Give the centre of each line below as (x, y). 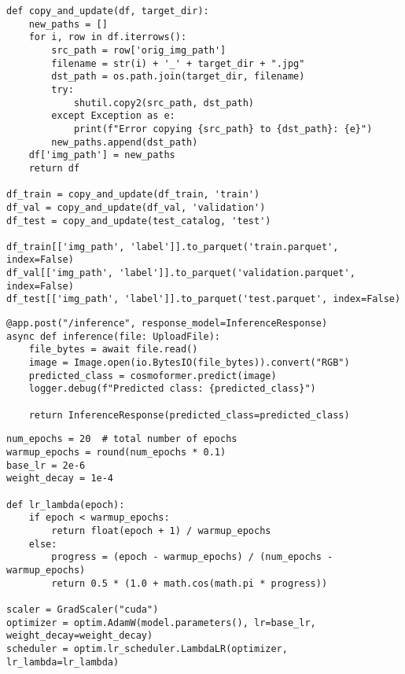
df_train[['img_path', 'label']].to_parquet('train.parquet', (173, 247)
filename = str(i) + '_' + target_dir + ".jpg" (178, 63)
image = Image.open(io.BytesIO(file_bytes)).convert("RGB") (189, 363)
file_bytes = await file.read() (113, 350)
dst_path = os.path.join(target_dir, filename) (178, 77)
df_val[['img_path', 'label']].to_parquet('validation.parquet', (181, 273)
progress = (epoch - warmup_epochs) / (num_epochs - (192, 557)
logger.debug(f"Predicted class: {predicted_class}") (172, 389)
